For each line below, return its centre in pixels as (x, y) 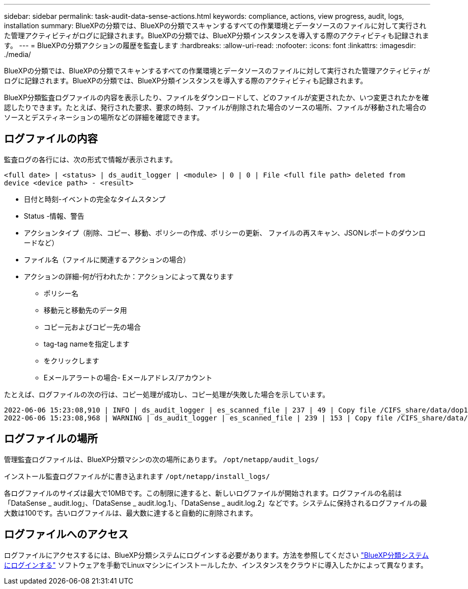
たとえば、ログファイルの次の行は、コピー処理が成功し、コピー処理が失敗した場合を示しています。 (167, 394)
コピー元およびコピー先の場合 (92, 327)
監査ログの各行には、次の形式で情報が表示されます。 (90, 159)
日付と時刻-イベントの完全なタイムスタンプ (95, 199)
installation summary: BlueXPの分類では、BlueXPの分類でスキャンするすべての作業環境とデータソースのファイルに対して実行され (215, 26)
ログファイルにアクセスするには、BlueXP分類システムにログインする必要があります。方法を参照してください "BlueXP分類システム (216, 555)
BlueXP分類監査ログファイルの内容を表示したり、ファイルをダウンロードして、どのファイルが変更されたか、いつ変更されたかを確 (217, 97)
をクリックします (71, 360)
